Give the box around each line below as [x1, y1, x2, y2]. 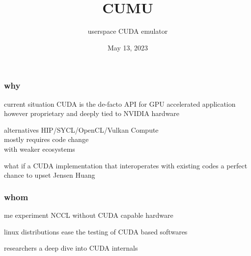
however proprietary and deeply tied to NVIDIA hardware [4, 108, 180, 118]
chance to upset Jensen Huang [4, 170, 95, 180]
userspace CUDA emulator [87, 26, 168, 36]
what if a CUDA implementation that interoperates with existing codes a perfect [4, 160, 248, 170]
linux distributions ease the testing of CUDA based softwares [4, 226, 188, 236]
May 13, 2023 [107, 42, 148, 52]
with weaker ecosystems [4, 143, 75, 154]
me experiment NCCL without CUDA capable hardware [4, 209, 173, 220]
